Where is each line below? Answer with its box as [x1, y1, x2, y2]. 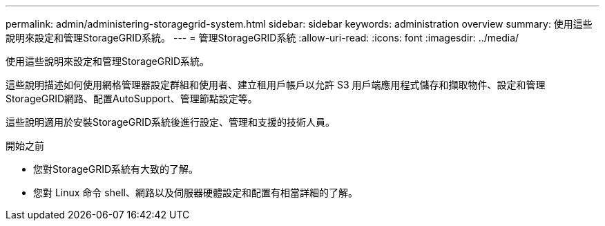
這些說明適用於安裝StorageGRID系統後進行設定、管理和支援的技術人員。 [6, 116, 336, 128]
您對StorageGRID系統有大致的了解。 [33, 163, 199, 175]
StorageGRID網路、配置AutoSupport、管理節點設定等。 [6, 93, 258, 104]
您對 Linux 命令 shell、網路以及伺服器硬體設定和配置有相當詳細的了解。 [33, 187, 358, 198]
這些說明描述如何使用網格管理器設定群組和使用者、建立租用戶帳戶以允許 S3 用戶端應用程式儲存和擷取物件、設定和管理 [6, 79, 546, 91]
